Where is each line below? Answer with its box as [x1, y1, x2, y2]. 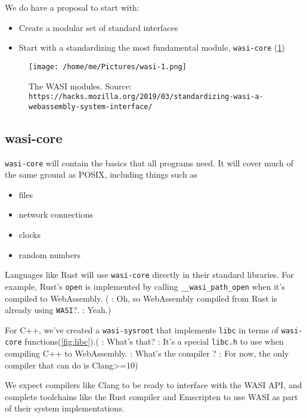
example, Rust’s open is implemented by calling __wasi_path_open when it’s [5, 280, 285, 292]
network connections [18, 208, 93, 221]
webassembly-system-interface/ [29, 102, 153, 111]
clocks [18, 228, 41, 241]
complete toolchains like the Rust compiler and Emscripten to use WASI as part [5, 390, 298, 402]
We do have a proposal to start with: [5, 1, 139, 13]
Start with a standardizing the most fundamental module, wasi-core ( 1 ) [18, 41, 286, 54]
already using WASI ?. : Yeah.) [5, 304, 111, 316]
